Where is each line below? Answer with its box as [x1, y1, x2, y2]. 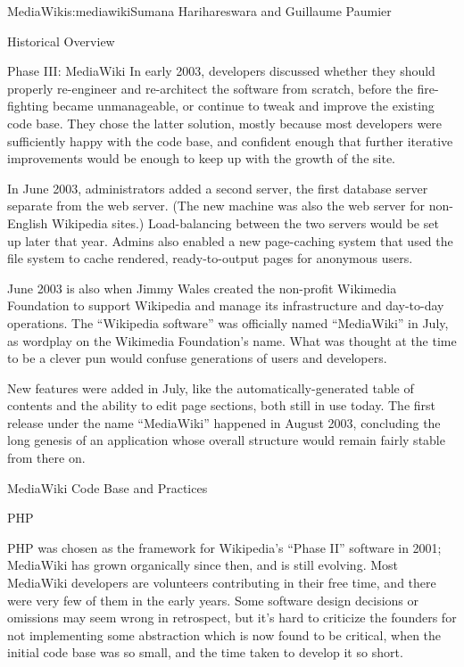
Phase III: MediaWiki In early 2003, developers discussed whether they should [7, 62, 435, 80]
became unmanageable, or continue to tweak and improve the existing [52, 96, 435, 115]
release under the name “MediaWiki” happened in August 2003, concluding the [7, 413, 441, 432]
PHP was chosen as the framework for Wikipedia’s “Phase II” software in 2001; [7, 538, 442, 556]
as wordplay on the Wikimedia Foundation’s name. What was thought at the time [7, 331, 457, 350]
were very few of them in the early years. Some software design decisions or [7, 590, 418, 609]
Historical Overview [7, 31, 115, 50]
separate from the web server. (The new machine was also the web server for [7, 196, 426, 215]
